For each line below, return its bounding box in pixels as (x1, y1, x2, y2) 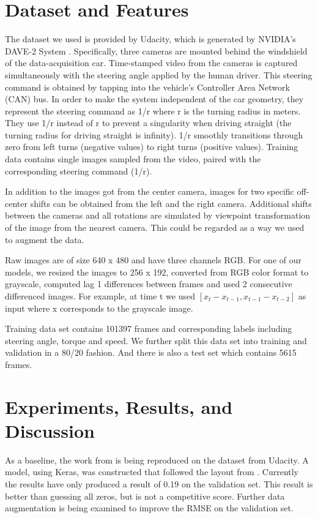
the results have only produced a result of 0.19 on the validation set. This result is (5, 478, 313, 490)
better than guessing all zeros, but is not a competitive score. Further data (5, 489, 285, 502)
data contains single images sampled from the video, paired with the (5, 152, 261, 165)
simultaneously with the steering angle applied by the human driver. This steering (5, 68, 312, 81)
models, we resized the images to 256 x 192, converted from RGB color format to (5, 265, 309, 278)
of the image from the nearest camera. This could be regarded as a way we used (5, 221, 305, 234)
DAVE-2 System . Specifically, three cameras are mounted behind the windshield (5, 44, 308, 57)
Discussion (5, 418, 95, 443)
